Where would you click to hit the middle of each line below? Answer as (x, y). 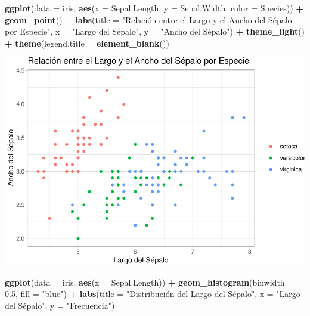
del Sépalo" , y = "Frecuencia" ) (60, 305)
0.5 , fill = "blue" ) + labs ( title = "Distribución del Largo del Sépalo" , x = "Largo (153, 294)
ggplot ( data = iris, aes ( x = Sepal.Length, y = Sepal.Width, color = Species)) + (154, 8)
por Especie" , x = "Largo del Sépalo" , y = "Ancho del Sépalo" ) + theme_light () (155, 31)
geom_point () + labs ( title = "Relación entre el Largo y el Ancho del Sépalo (148, 19)
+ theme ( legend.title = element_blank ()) (87, 43)
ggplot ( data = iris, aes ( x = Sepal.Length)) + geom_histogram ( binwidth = (150, 282)
